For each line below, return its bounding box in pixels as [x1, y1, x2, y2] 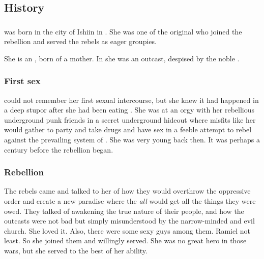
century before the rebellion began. [4, 144, 113, 155]
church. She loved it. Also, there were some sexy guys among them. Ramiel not [4, 225, 250, 236]
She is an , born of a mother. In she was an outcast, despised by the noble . [4, 53, 240, 63]
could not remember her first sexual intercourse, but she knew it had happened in [4, 94, 259, 105]
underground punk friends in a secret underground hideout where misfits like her [4, 114, 256, 125]
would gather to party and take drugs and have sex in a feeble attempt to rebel [4, 124, 252, 135]
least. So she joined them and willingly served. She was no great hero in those [4, 235, 247, 246]
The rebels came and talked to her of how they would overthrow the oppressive [4, 186, 251, 196]
